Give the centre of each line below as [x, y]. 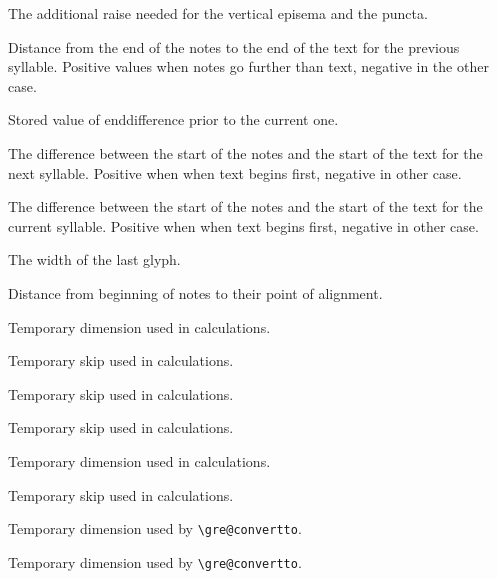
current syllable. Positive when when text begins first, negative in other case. [243, 225]
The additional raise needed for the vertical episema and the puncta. [218, 13]
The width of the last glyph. [94, 259]
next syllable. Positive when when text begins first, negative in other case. [235, 172]
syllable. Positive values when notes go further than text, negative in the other [248, 66]
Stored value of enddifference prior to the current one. [173, 119]
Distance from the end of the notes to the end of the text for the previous [234, 46]
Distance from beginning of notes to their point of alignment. [195, 292]
